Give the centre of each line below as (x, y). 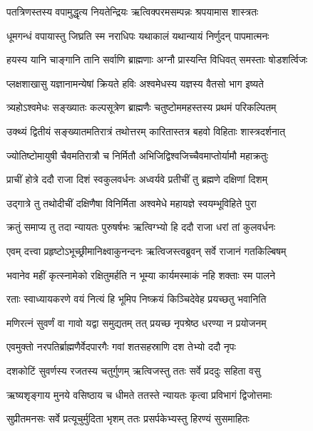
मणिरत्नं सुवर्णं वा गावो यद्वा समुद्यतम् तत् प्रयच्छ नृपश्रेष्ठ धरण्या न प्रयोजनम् (137, 322)
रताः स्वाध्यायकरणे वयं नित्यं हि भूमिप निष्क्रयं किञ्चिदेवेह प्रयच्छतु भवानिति (137, 299)
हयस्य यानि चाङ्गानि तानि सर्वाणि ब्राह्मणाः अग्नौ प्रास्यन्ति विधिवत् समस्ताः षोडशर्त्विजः (157, 59)
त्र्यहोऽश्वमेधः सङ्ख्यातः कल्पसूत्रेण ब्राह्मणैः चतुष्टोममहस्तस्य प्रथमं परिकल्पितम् (142, 107)
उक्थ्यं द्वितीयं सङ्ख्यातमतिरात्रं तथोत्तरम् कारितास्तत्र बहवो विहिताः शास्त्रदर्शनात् (146, 131)
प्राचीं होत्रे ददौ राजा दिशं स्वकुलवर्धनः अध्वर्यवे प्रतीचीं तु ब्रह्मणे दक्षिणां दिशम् (137, 179)
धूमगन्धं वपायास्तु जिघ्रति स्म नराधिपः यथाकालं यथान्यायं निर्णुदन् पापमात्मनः (138, 35)
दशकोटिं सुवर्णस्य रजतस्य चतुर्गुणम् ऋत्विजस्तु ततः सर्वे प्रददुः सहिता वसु (134, 370)
